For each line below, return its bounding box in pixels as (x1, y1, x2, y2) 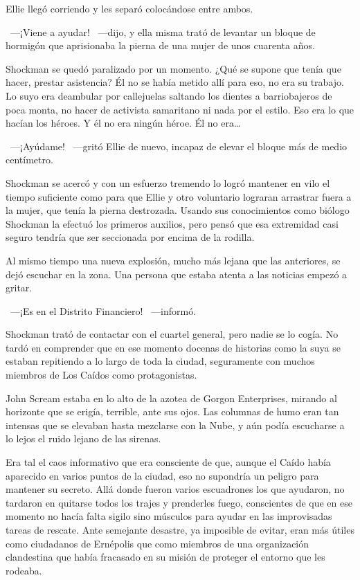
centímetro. (6, 152, 53, 167)
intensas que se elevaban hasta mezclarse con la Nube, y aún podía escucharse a (6, 417, 345, 432)
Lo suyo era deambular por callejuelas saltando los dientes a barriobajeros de (6, 88, 332, 102)
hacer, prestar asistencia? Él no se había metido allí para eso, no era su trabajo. (6, 75, 344, 89)
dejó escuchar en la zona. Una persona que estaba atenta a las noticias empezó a (6, 266, 348, 281)
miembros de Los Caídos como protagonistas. (6, 368, 197, 382)
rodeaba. (6, 563, 42, 577)
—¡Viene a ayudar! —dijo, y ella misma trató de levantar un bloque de (10, 24, 316, 39)
